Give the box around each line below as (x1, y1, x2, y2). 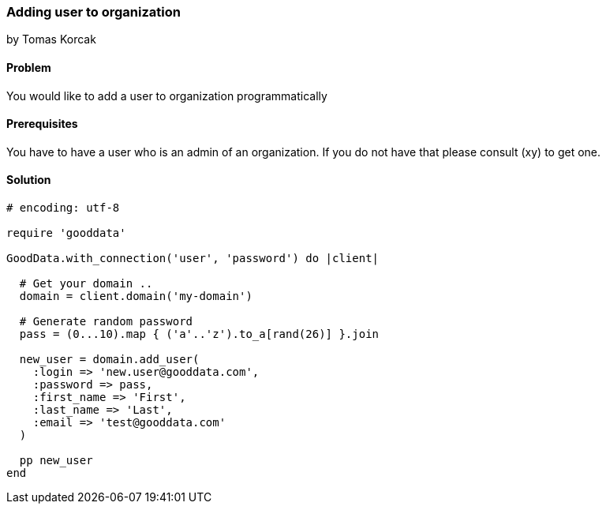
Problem (6, 60, 51, 74)
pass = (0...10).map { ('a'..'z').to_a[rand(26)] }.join (19, 328, 380, 341)
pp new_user (19, 454, 93, 467)
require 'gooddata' (6, 227, 126, 240)
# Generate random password (19, 315, 193, 328)
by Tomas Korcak (6, 32, 96, 47)
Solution (6, 173, 51, 187)
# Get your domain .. (19, 277, 153, 291)
